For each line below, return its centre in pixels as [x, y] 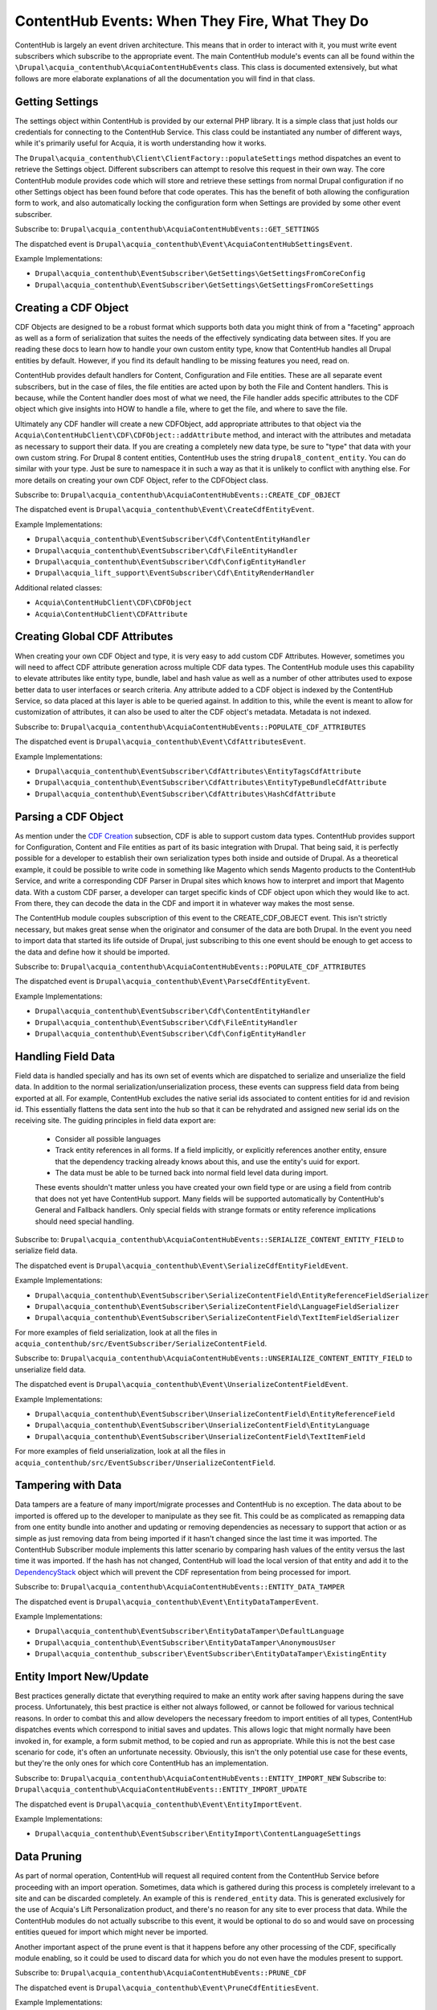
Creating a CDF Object [72, 308]
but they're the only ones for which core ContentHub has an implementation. [142, 1763]
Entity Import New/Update [82, 1676]
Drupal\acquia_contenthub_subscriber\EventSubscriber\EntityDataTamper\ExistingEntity [211, 1654]
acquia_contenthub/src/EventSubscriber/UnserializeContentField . [145, 1462]
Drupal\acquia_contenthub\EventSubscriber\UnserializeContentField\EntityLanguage [202, 1425]
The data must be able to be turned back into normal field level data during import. [192, 1172]
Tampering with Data [68, 1485]
